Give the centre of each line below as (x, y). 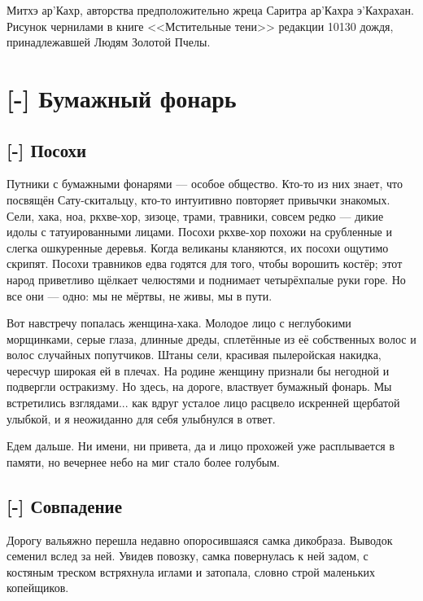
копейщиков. (38, 588)
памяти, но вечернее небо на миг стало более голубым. (143, 461)
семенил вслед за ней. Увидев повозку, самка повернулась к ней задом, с (188, 556)
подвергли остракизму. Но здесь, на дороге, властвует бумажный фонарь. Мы (199, 386)
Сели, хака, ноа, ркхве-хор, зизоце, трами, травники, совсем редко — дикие (195, 215)
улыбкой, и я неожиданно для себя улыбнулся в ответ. (141, 418)
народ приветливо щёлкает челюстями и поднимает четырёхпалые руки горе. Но (206, 279)
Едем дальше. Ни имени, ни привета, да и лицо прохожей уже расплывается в (201, 446)
